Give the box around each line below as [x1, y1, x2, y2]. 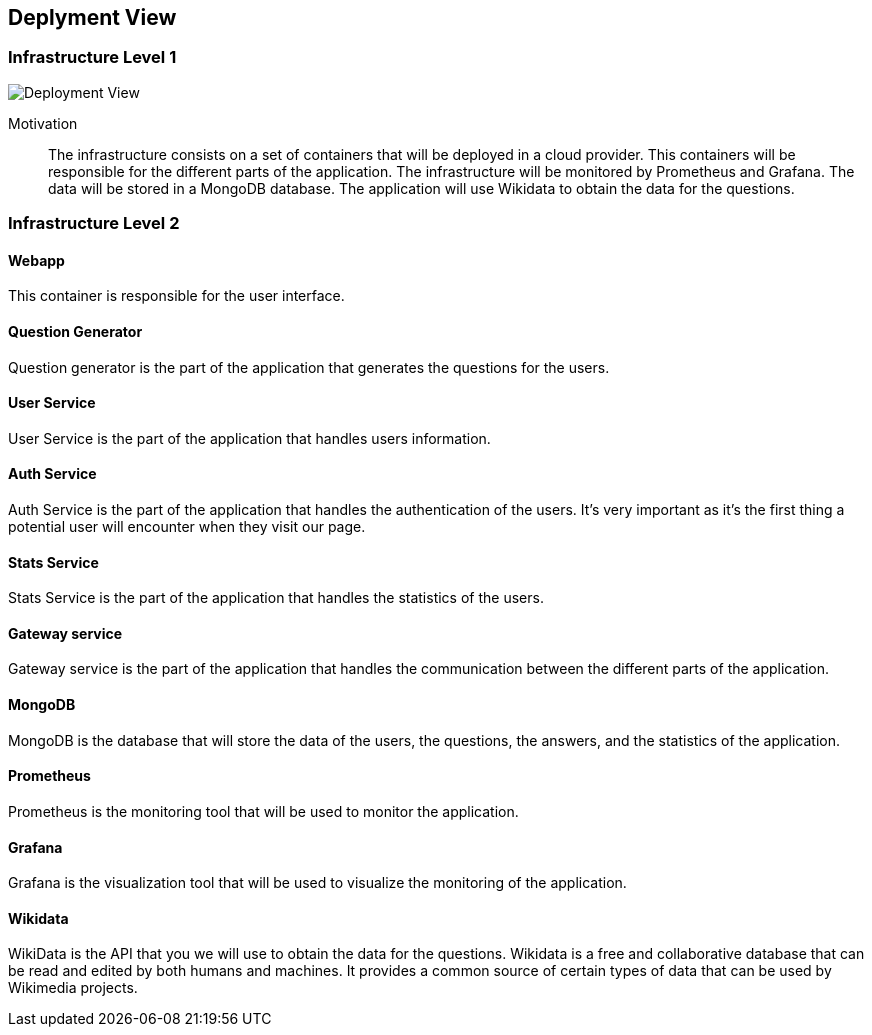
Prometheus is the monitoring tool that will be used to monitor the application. [8, 802, 519, 820]
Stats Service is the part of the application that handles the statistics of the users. [8, 589, 544, 607]
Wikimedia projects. [8, 979, 138, 997]
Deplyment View [8, 5, 177, 30]
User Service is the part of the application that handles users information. [8, 429, 491, 447]
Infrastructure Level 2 [8, 213, 180, 234]
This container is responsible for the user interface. [8, 287, 345, 305]
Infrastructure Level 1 [8, 47, 177, 68]
